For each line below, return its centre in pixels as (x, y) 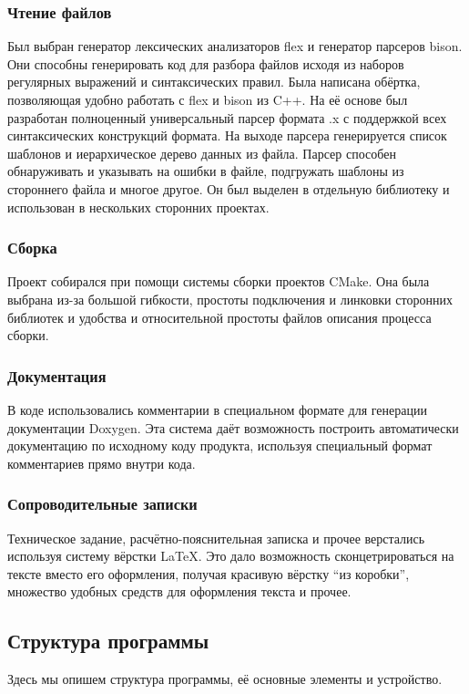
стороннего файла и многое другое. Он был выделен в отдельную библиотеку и (229, 188)
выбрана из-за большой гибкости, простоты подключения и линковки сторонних (230, 299)
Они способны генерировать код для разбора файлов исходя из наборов (206, 63)
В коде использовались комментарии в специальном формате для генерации (217, 409)
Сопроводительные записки (102, 504)
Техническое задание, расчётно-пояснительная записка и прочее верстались (216, 538)
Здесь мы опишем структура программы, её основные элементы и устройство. (225, 679)
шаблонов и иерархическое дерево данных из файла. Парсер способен (202, 153)
